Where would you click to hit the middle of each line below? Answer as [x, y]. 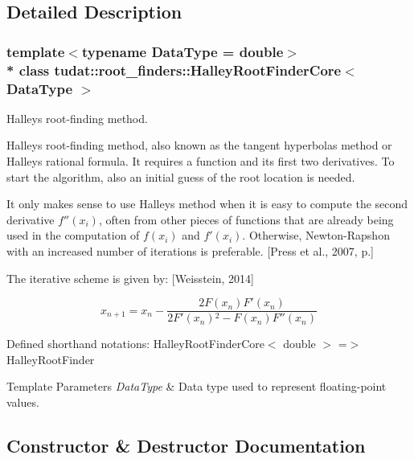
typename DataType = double [182, 51]
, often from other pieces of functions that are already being [246, 219]
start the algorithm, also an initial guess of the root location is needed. [181, 176]
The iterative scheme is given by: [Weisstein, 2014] [130, 278]
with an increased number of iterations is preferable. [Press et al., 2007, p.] [190, 251]
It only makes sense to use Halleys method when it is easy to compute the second [207, 204]
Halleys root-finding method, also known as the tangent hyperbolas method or [199, 145]
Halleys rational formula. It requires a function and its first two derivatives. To [201, 161]
